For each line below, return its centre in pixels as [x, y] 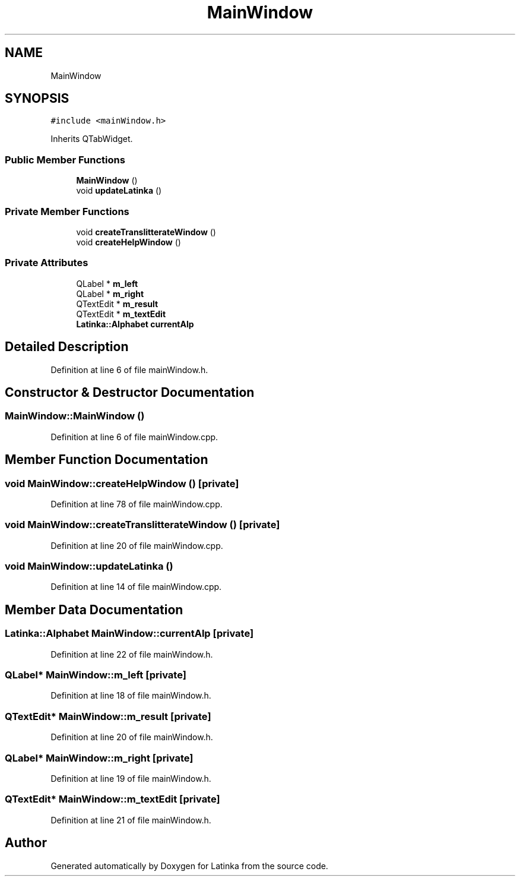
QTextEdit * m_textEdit [121, 314]
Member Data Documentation [94, 610]
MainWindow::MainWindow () [75, 416]
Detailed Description [67, 347]
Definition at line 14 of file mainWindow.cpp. [136, 587]
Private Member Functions [67, 211]
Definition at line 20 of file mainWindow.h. [132, 737]
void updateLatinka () [119, 191]
